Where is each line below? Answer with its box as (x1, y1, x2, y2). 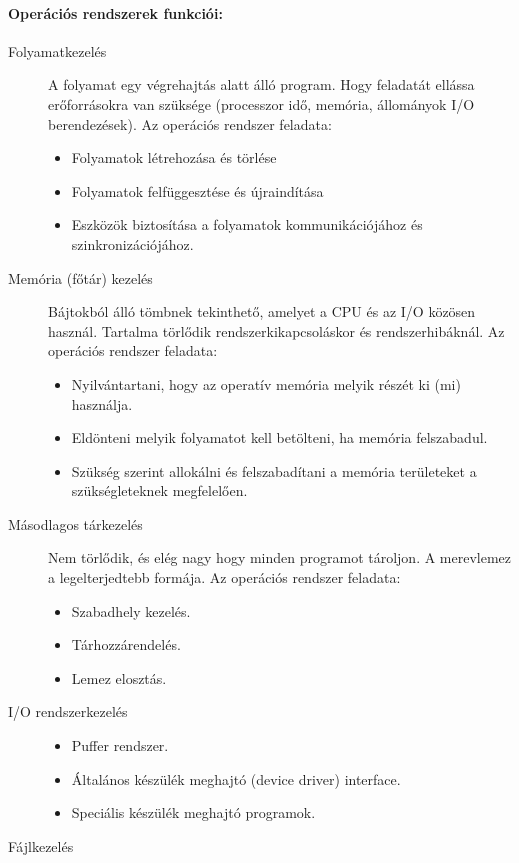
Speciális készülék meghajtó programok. (71, 802, 316, 823)
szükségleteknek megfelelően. (71, 480, 248, 501)
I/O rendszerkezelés (8, 701, 128, 722)
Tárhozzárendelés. (71, 634, 181, 655)
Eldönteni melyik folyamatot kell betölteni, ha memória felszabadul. (71, 427, 488, 448)
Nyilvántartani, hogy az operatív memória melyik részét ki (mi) (71, 373, 461, 394)
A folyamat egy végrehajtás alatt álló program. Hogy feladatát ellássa (48, 74, 475, 95)
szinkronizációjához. (71, 233, 194, 254)
